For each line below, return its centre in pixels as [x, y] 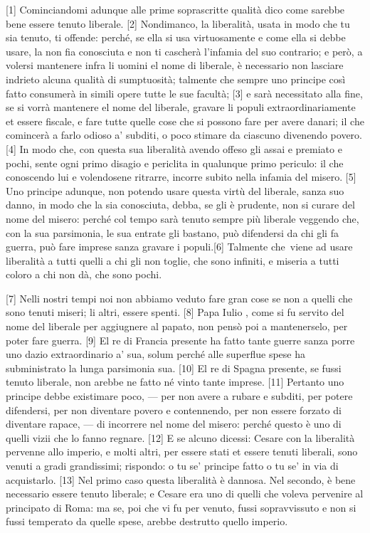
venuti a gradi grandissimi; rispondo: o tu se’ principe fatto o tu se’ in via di [172, 465]
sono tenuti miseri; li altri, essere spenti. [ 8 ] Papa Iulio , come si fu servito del [175, 312]
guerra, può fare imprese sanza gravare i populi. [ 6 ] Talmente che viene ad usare [179, 247]
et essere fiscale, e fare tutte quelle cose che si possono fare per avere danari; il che [185, 121]
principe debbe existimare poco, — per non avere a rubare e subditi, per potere [179, 396]
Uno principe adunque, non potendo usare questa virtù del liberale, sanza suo [175, 190]
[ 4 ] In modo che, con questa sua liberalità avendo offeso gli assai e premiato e [174, 148]
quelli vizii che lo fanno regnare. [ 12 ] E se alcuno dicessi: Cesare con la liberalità [180, 437]
